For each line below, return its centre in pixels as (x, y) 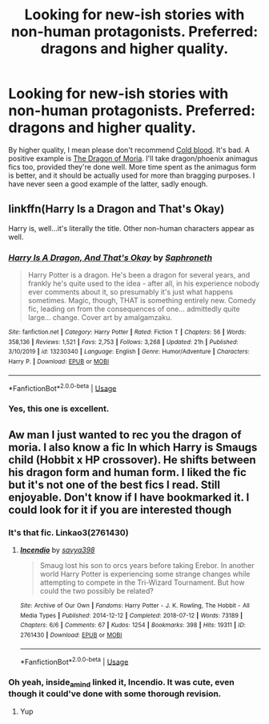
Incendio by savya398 (57, 550)
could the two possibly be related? (96, 590)
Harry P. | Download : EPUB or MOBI (59, 362)
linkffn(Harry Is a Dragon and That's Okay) (116, 209)
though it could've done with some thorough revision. (115, 694)
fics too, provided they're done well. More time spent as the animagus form (132, 166)
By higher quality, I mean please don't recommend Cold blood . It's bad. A (129, 150)
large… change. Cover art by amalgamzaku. (100, 318)
